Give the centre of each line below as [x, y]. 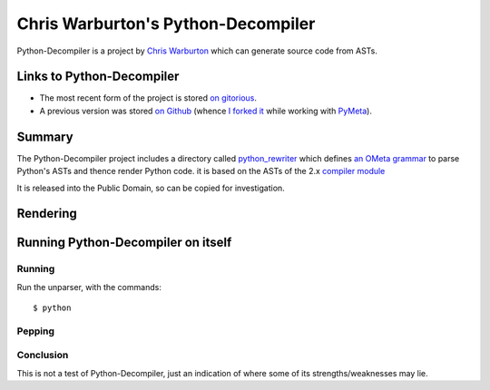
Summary [45, 136]
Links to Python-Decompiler [98, 77]
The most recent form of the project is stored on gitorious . [148, 98]
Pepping [35, 331]
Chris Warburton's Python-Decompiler [166, 24]
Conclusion [43, 356]
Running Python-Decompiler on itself [124, 243]
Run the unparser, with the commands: [89, 287]
